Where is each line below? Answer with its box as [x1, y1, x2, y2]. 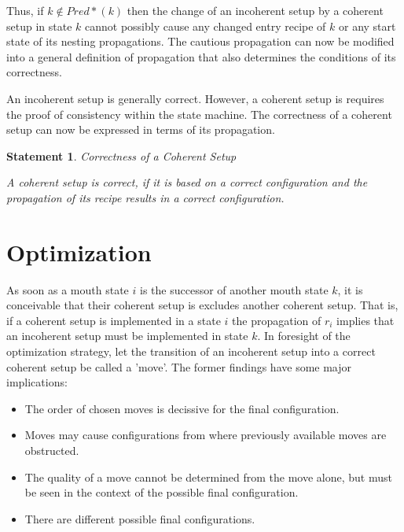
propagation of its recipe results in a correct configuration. [6, 189, 285, 205]
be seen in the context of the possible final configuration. [24, 484, 299, 501]
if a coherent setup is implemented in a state [6, 312, 221, 328]
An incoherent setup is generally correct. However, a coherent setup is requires [6, 90, 384, 106]
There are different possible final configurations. [24, 510, 255, 526]
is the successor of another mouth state [140, 281, 329, 297]
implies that [336, 312, 395, 328]
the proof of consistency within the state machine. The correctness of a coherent [6, 105, 392, 122]
